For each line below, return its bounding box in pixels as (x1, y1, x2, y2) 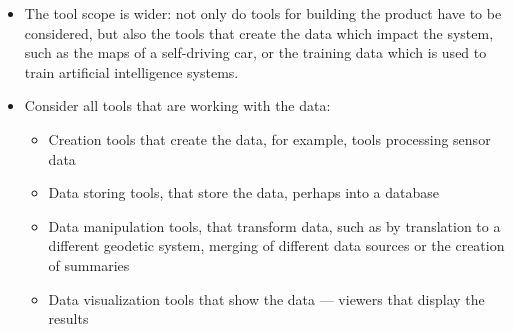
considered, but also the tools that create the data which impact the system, (24, 22, 494, 43)
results (48, 308, 89, 329)
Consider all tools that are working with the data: (24, 95, 331, 116)
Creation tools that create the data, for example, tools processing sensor (48, 128, 491, 149)
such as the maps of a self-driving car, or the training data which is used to (24, 42, 487, 63)
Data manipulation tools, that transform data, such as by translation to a (48, 215, 501, 236)
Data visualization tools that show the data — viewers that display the (48, 288, 485, 309)
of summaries (48, 254, 130, 275)
